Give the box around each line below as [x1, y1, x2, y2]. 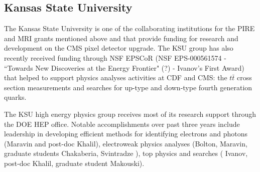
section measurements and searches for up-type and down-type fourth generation [4, 82, 252, 92]
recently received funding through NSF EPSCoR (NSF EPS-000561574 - [4, 52, 226, 63]
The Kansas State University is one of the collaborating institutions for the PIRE [4, 23, 255, 34]
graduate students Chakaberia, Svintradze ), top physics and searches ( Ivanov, [4, 148, 248, 158]
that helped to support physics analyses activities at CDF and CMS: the [4, 72, 227, 83]
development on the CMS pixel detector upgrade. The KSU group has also [4, 43, 233, 53]
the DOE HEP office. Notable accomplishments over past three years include [4, 118, 240, 129]
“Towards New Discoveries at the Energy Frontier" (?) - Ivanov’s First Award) [4, 62, 244, 73]
